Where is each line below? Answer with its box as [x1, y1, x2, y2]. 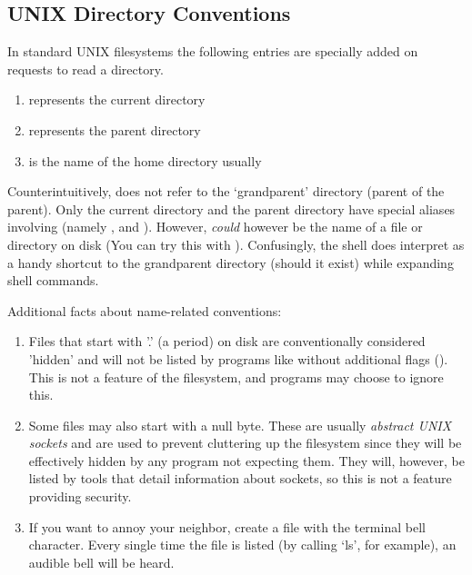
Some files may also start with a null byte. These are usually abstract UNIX [28, 415, 452, 434]
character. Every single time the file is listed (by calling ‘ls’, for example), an [28, 535, 457, 554]
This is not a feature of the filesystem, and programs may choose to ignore [28, 367, 444, 386]
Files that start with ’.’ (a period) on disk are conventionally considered [28, 332, 426, 351]
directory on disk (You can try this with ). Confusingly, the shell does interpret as [7, 234, 465, 253]
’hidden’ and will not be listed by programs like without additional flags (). [28, 349, 448, 368]
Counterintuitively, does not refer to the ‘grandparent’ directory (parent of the [7, 182, 445, 201]
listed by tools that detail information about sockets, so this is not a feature [28, 469, 452, 488]
